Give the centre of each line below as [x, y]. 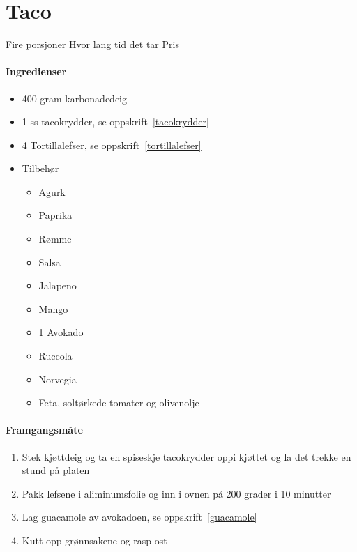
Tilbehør [40, 168]
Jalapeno [58, 285]
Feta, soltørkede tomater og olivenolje [119, 402]
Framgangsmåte [44, 430]
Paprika [55, 215]
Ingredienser [36, 71]
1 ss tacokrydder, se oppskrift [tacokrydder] [115, 122]
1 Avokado [61, 332]
